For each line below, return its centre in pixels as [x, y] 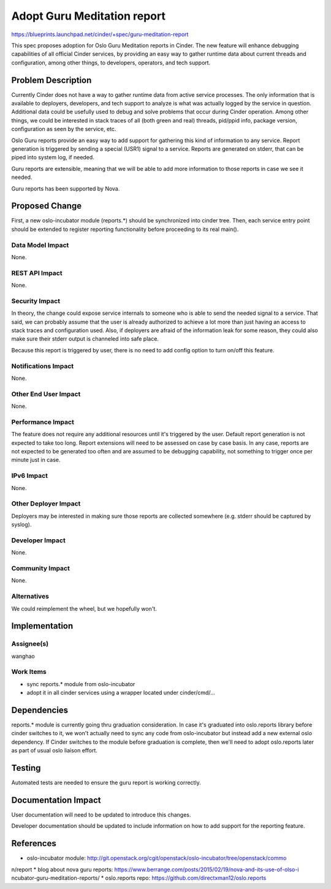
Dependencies [40, 710]
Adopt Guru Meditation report [88, 16]
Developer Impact [38, 540]
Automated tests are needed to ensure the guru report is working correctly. [106, 783]
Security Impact [36, 301]
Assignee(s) [30, 644]
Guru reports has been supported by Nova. [66, 188]
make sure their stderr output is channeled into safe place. [85, 339]
